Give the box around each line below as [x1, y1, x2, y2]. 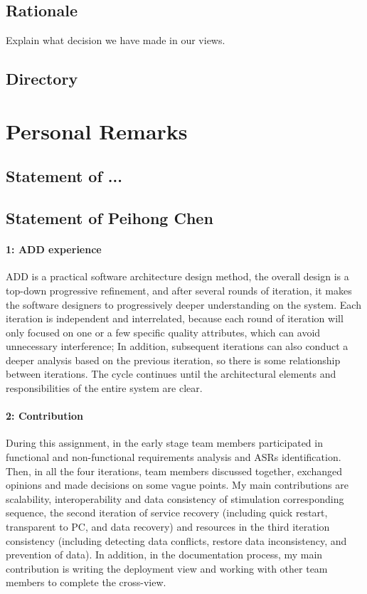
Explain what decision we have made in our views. [6, 33, 225, 48]
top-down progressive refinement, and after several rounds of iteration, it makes [6, 282, 352, 297]
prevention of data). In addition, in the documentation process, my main [6, 547, 323, 562]
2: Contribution [6, 408, 84, 423]
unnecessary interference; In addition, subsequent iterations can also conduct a [6, 339, 349, 354]
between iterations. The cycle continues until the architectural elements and [6, 366, 336, 381]
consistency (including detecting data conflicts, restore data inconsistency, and [6, 533, 347, 548]
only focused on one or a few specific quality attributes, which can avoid [6, 324, 321, 339]
